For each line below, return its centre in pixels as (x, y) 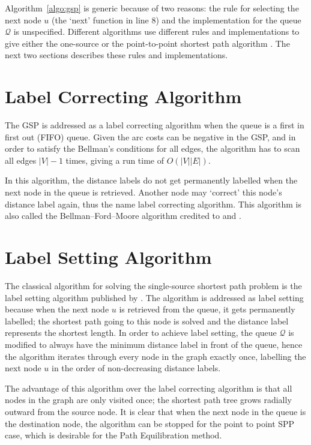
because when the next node (57, 309)
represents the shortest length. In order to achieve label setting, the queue (141, 333)
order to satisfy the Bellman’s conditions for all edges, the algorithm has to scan (152, 148)
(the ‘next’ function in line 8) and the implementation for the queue (177, 19)
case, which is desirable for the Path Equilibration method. (113, 435)
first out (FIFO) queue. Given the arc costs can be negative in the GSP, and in (150, 136)
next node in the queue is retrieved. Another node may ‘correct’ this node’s (143, 192)
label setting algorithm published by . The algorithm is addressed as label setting (154, 297)
